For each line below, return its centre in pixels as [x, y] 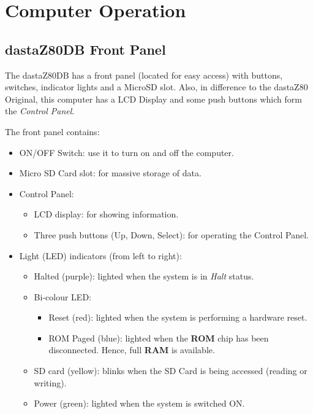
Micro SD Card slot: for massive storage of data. [110, 173]
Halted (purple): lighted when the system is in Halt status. [144, 276]
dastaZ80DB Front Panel [85, 49]
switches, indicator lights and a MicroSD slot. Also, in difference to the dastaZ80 [156, 87]
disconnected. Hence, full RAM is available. [132, 350]
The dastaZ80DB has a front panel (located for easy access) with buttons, [144, 75]
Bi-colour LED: [62, 296]
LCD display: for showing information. [106, 214]
